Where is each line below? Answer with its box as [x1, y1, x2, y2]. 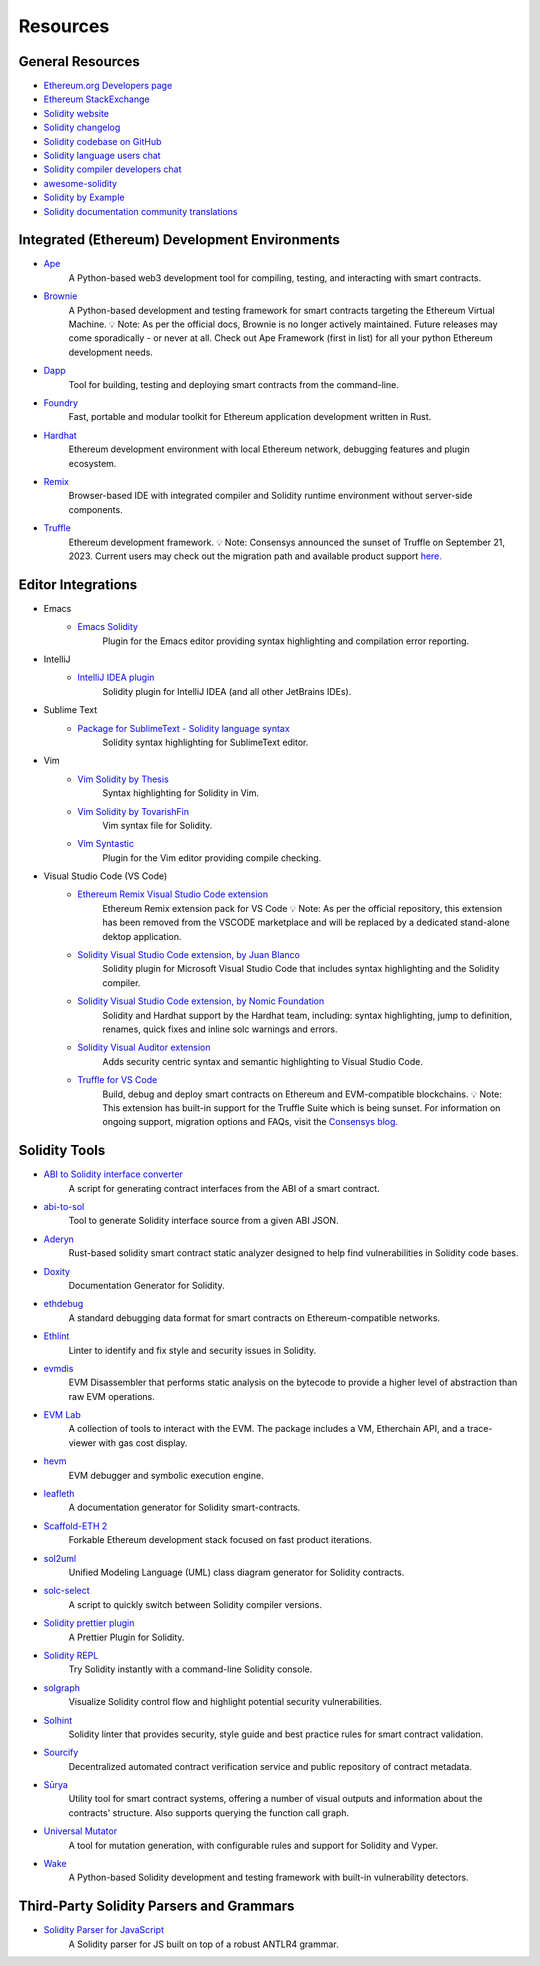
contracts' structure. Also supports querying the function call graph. [68, 1806, 350, 1819]
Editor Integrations [18, 576, 138, 593]
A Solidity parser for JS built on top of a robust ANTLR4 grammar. [68, 1938, 339, 1950]
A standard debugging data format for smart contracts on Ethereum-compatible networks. [68, 1311, 440, 1324]
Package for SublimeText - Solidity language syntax [77, 722, 290, 734]
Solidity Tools [18, 1142, 106, 1159]
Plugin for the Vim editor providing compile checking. [102, 851, 322, 864]
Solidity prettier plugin [43, 1617, 135, 1629]
